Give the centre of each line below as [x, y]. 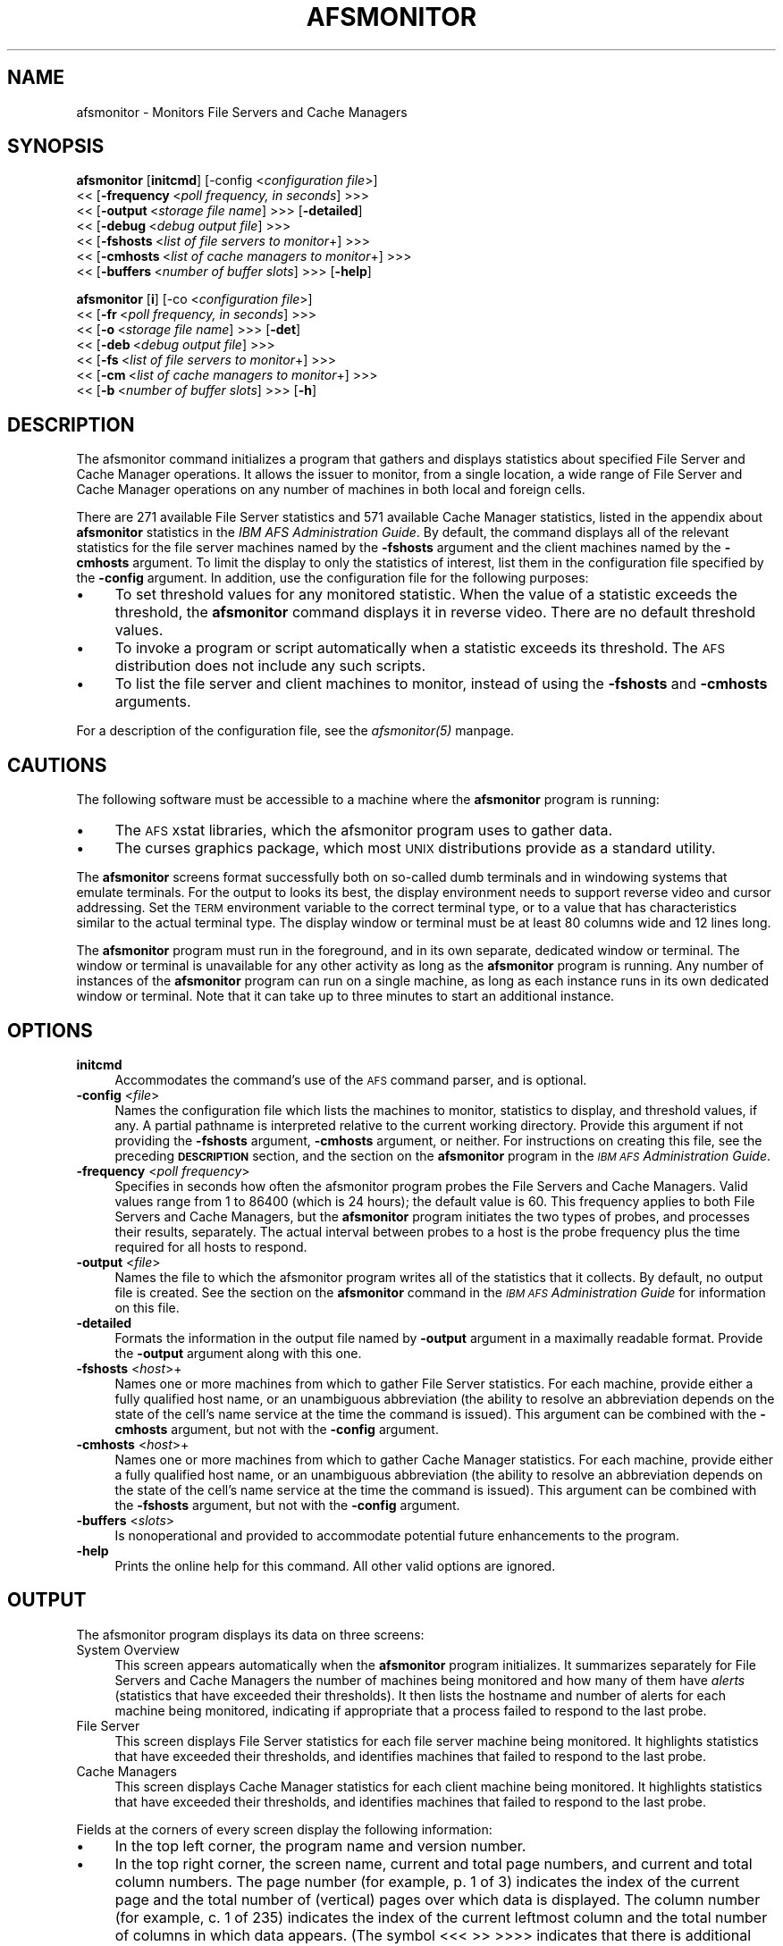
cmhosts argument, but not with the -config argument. [277, 1429]
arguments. [153, 702]
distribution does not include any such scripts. [270, 666]
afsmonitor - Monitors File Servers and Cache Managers [242, 112]
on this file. [147, 1307]
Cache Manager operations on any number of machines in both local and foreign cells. [331, 490]
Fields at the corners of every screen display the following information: [284, 1829]
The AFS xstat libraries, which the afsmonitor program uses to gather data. [364, 830]
